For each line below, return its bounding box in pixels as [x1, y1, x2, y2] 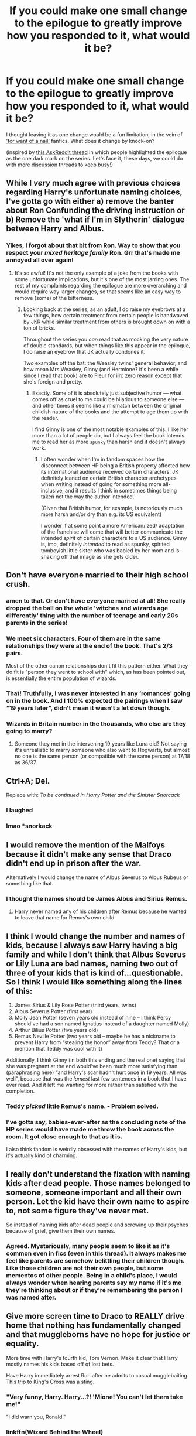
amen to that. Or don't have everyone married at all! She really [6, 596, 186, 604]
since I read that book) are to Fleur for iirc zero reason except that [23, 372, 183, 379]
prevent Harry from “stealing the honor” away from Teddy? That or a [14, 1039, 180, 1046]
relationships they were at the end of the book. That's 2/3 [6, 641, 173, 649]
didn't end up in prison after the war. [6, 858, 142, 868]
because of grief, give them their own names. [6, 1228, 116, 1235]
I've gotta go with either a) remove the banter [6, 196, 174, 206]
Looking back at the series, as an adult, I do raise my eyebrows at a [23, 306, 186, 313]
